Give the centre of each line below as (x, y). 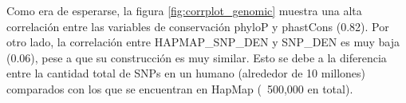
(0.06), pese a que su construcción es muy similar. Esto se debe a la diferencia (197, 57)
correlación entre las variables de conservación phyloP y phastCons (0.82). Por (198, 26)
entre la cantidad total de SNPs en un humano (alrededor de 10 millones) (186, 73)
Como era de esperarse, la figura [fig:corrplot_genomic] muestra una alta (184, 10)
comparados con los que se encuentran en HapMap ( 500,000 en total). (180, 88)
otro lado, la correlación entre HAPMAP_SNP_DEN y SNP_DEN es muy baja (203, 42)
